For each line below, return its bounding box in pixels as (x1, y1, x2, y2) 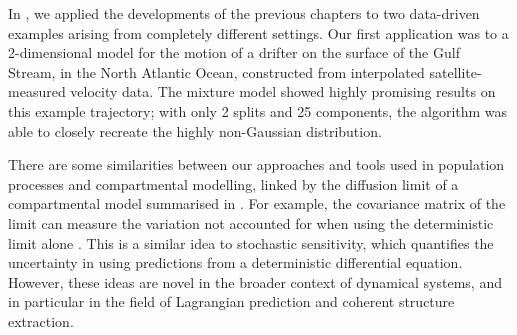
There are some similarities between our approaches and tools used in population (8, 154, 505, 175)
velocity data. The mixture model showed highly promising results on (70, 81, 496, 102)
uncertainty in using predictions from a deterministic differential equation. (8, 252, 463, 273)
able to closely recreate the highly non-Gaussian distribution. (8, 120, 382, 141)
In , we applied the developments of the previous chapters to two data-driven (8, 3, 480, 23)
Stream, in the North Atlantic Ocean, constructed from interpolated (8, 61, 425, 82)
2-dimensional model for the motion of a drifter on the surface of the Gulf (8, 42, 460, 63)
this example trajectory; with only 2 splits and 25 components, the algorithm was (8, 100, 508, 121)
